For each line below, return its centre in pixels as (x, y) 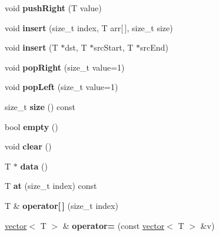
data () (34, 166)
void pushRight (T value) (53, 8)
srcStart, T (114, 47)
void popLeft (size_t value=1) (62, 87)
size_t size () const (40, 106)
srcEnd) (154, 47)
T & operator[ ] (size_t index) (62, 205)
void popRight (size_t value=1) (65, 67)
